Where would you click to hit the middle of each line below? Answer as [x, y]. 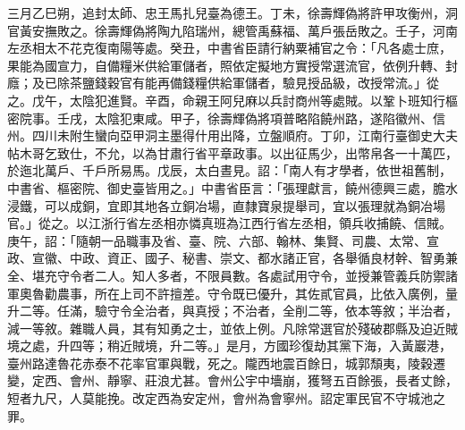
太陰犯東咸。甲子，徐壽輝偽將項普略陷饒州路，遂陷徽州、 [263, 118]
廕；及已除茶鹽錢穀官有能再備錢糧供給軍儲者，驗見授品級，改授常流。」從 [223, 83]
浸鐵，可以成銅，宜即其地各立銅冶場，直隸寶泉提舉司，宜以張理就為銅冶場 [226, 205]
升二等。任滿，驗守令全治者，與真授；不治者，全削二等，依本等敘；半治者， [232, 311]
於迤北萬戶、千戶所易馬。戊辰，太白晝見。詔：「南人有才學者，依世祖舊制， [229, 170]
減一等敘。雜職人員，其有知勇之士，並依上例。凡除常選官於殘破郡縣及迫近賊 [232, 328]
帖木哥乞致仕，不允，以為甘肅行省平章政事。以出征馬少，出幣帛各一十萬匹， [232, 152]
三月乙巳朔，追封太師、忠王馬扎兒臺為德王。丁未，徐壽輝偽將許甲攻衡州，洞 [232, 13]
